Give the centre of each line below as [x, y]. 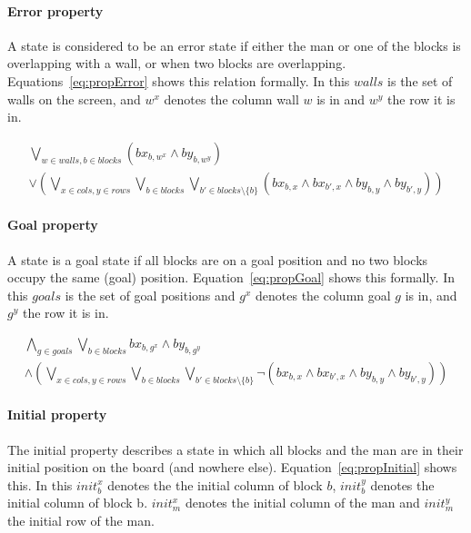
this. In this [40, 484]
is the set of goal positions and [150, 295]
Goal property [53, 225]
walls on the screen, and [74, 99]
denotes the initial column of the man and [302, 503]
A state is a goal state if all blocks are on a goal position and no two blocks [218, 259]
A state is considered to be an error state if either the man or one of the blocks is [234, 45]
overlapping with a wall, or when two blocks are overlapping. [177, 63]
